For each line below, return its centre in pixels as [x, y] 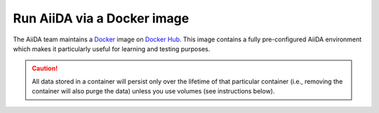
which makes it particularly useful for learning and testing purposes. [112, 48]
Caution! [45, 68]
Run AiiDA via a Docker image [101, 18]
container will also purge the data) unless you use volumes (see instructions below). [153, 91]
